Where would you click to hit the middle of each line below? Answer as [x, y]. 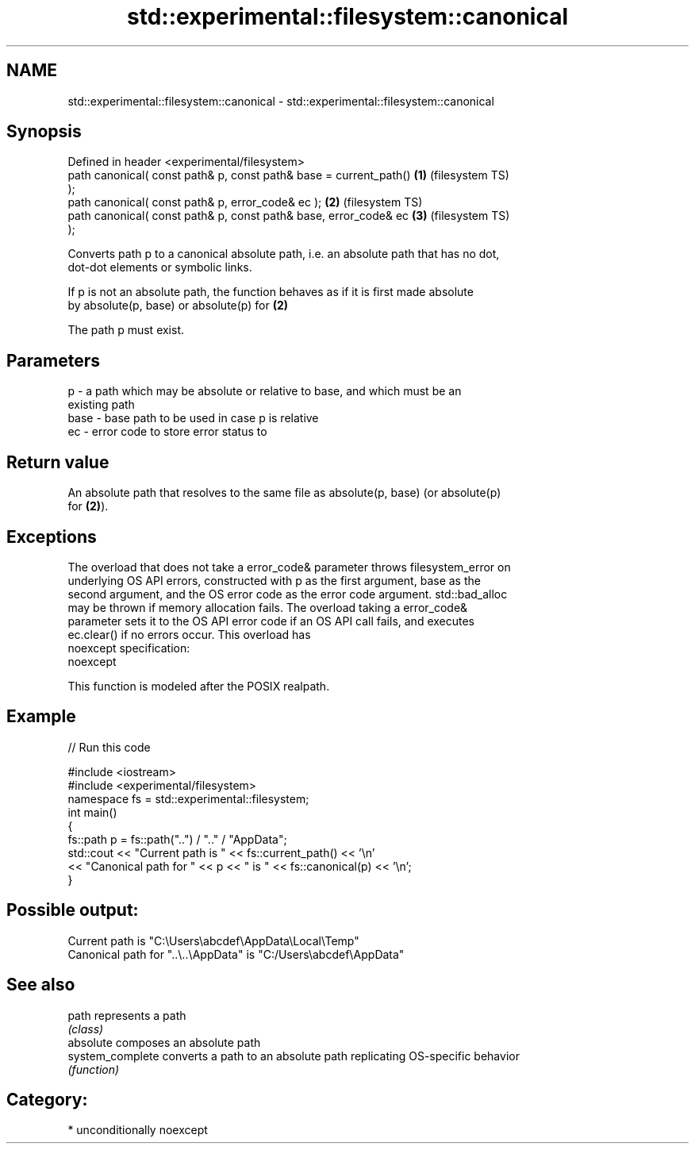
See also [41, 985]
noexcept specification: [129, 648]
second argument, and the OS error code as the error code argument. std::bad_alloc [288, 594]
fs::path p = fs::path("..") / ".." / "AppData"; [177, 839]
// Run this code [109, 747]
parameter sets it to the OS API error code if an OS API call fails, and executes [271, 621]
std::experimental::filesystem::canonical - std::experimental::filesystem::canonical [281, 101]
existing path [101, 405]
